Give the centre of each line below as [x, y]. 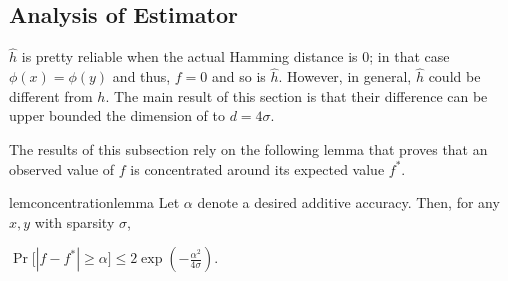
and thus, [141, 76]
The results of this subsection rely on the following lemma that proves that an [248, 149]
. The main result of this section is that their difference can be [296, 95]
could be [454, 76]
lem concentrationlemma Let [94, 202]
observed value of [62, 168]
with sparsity [74, 221]
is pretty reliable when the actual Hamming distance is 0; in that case [235, 56]
